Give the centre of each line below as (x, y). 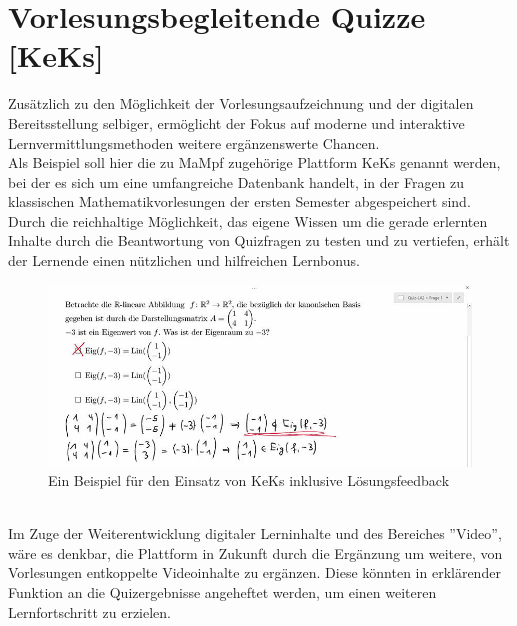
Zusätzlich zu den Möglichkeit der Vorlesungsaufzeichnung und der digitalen (241, 103)
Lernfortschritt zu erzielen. (89, 611)
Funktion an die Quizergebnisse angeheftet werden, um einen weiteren (222, 592)
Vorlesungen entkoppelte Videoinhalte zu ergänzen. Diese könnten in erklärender (254, 572)
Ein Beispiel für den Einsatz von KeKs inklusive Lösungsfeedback (249, 480)
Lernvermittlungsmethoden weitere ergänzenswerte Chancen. (194, 142)
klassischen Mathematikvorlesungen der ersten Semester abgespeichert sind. (239, 201)
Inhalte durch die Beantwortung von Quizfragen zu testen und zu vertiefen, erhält (259, 240)
